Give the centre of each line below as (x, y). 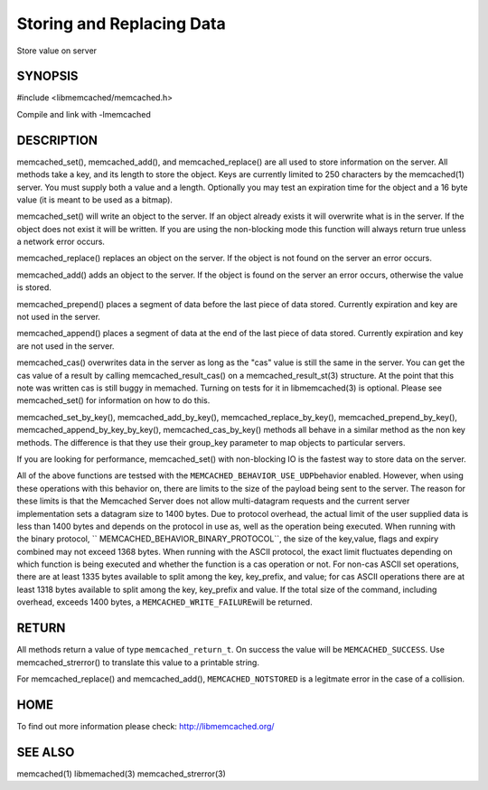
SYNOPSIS (47, 76)
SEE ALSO (46, 752)
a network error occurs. (61, 242)
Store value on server (57, 51)
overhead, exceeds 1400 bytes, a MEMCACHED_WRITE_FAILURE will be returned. (164, 602)
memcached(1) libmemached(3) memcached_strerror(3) (121, 774)
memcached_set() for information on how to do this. (113, 400)
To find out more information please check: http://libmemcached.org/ (145, 726)
